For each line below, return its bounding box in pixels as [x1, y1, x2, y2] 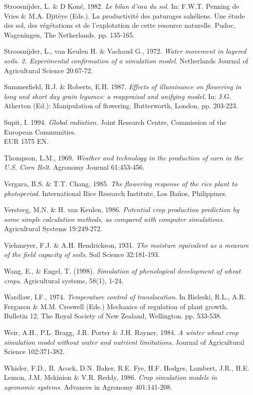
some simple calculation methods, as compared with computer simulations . [4, 214, 224, 224]
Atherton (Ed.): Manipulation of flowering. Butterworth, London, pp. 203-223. [4, 100, 238, 111]
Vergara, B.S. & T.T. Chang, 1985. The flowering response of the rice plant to [4, 178, 237, 188]
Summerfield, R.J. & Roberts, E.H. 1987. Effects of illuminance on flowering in [4, 81, 241, 92]
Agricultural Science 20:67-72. [4, 65, 93, 75]
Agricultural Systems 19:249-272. [4, 223, 102, 234]
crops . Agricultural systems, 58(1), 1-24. [4, 275, 124, 285]
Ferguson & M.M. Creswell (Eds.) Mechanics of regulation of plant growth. [4, 301, 228, 311]
